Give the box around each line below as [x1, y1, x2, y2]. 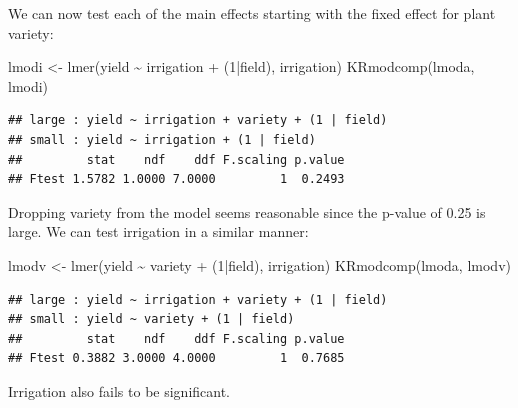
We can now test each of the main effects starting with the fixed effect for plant [8, 3, 496, 23]
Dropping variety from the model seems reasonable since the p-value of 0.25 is [8, 201, 486, 222]
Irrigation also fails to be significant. [8, 380, 230, 401]
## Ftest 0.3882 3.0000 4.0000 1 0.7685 [8, 351, 345, 366]
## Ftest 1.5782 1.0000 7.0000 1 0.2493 [8, 172, 345, 187]
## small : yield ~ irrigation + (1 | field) [8, 132, 316, 147]
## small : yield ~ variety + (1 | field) [8, 312, 295, 327]
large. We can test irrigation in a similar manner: [8, 221, 309, 242]
